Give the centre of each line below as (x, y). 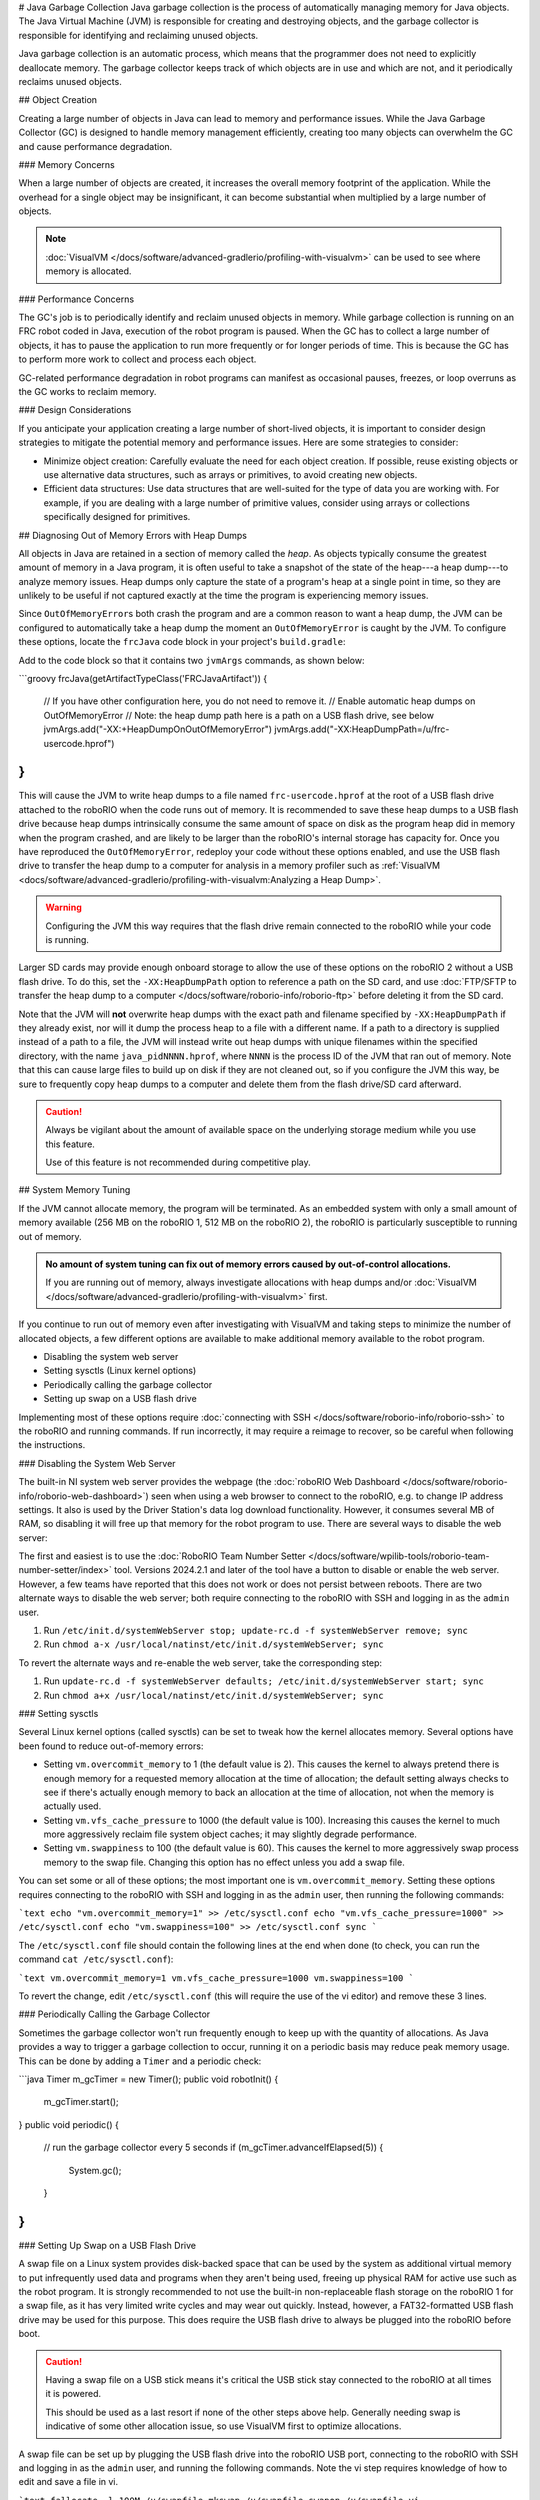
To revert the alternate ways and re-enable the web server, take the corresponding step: (200, 1662)
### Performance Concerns (76, 299)
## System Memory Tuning (74, 1190)
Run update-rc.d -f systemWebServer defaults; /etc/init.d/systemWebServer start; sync (263, 1681)
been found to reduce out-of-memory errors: (111, 1746)
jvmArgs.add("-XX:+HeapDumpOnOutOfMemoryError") (158, 729)
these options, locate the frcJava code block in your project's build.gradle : (182, 642)
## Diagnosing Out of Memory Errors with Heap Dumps (132, 535)
